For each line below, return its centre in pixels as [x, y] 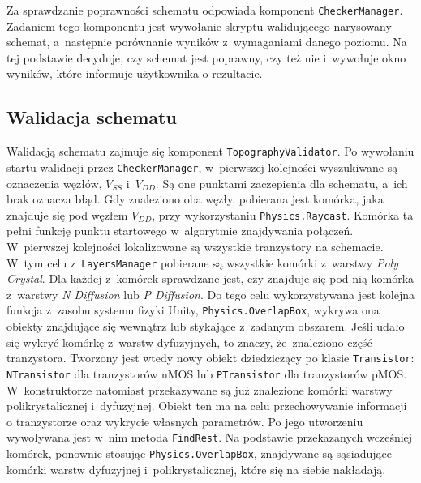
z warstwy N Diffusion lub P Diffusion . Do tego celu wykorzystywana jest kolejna [210, 294]
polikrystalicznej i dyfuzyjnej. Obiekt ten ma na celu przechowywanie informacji [207, 406]
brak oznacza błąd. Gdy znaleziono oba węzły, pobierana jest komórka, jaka [195, 199]
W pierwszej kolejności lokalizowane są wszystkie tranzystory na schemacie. [195, 246]
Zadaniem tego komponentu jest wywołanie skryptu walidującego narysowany [199, 26]
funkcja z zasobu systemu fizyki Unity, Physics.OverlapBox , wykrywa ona [193, 310]
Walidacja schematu [92, 117]
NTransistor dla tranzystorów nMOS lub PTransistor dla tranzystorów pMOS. [207, 373]
